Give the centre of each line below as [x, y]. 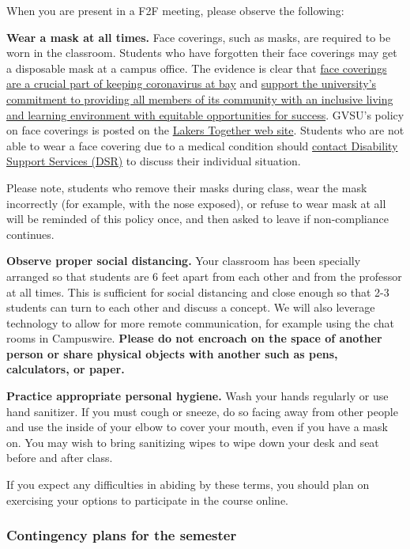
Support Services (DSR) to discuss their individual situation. [154, 161]
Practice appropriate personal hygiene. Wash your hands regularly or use [197, 396]
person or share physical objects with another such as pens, [172, 353]
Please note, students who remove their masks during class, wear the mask [187, 187]
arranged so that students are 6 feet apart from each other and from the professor [204, 276]
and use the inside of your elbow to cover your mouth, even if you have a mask [197, 427]
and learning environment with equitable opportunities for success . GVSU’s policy [205, 114]
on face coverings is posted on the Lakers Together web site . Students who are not [205, 130]
